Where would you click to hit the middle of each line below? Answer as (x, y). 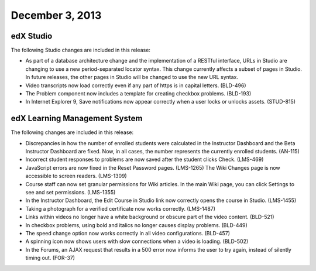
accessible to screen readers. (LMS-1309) (76, 176)
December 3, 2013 (56, 15)
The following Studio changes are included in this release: (80, 50)
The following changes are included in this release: (72, 132)
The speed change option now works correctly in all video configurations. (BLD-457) (128, 233)
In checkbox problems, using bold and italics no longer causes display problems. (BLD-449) (137, 225)
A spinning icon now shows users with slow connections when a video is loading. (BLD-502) (137, 241)
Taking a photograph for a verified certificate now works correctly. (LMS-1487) (121, 208)
